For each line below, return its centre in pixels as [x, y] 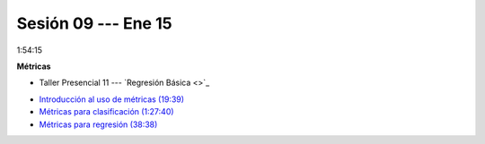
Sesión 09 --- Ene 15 [94, 23]
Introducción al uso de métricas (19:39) [111, 99]
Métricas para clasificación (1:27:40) [106, 112]
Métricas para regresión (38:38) [98, 124]
